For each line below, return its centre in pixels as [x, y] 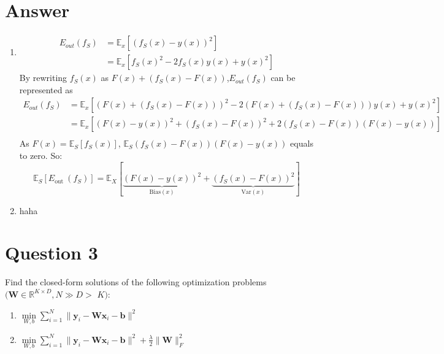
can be [283, 78]
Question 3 [52, 252]
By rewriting [43, 78]
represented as [46, 89]
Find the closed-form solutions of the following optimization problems [136, 282]
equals [302, 143]
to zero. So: [41, 156]
